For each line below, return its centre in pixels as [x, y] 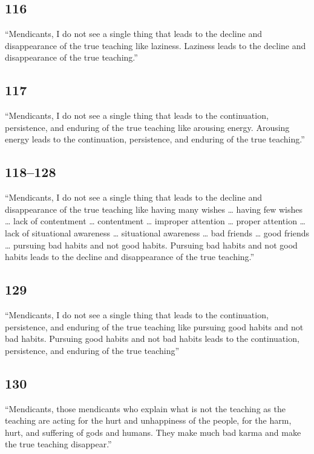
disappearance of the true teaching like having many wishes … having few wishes [154, 209]
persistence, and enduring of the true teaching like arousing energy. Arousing [147, 127]
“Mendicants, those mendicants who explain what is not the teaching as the [145, 408]
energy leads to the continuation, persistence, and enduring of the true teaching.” [155, 139]
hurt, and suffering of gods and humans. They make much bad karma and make [153, 432]
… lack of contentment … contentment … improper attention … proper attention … [155, 221]
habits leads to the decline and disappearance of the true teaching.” [130, 257]
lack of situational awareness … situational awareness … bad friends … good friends [157, 232]
